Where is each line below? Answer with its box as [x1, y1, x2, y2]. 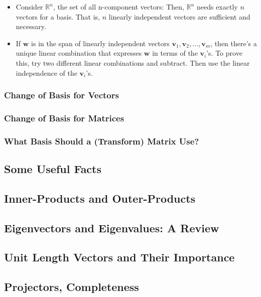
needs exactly [196, 2, 238, 12]
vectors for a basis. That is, [16, 11, 100, 22]
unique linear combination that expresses [16, 48, 142, 58]
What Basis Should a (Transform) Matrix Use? [4, 134, 199, 147]
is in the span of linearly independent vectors [31, 38, 170, 48]
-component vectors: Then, [102, 2, 185, 12]
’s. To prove [206, 48, 242, 58]
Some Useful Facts [4, 161, 102, 177]
